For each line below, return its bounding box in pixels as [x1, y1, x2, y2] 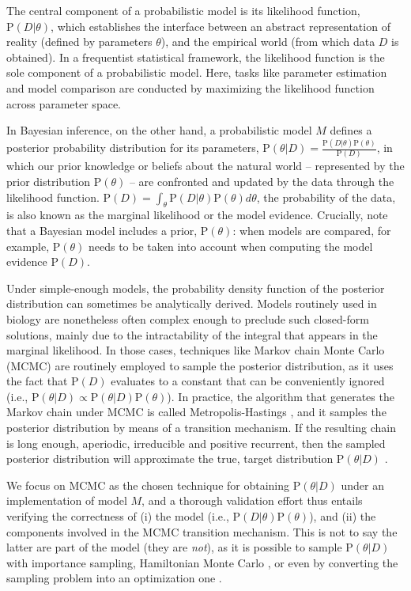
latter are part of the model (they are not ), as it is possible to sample [6, 539, 342, 555]
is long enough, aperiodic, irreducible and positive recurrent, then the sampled [6, 434, 386, 451]
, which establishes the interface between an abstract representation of [51, 17, 390, 34]
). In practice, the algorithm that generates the [167, 388, 394, 404]
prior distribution [6, 172, 91, 189]
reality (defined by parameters [6, 33, 153, 50]
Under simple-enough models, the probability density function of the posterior [6, 279, 385, 296]
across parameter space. [6, 95, 121, 112]
